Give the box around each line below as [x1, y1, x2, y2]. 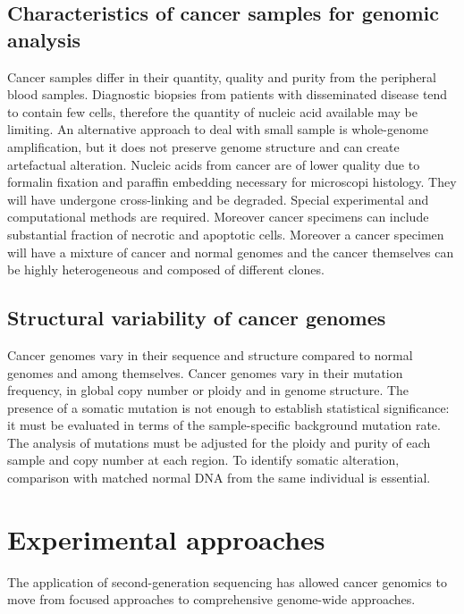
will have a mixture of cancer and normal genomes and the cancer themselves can [7, 242, 454, 261]
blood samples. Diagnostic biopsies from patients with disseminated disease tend [7, 85, 448, 104]
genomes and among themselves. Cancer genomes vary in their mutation [7, 363, 403, 382]
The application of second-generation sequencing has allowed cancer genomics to [7, 572, 447, 591]
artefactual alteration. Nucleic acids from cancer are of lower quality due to [7, 155, 420, 173]
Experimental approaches [7, 520, 325, 557]
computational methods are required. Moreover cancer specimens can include [7, 207, 429, 226]
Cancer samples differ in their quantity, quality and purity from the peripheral [7, 67, 436, 86]
